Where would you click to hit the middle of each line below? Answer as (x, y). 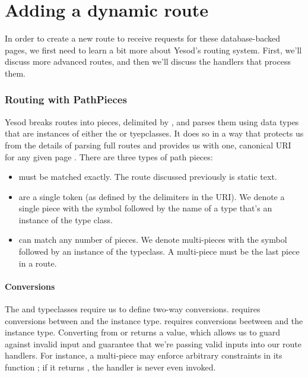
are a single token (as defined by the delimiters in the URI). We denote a (152, 196)
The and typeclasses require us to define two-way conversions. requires (133, 309)
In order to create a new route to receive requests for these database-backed (143, 38)
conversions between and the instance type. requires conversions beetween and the (154, 320)
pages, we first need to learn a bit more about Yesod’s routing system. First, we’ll (153, 50)
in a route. (38, 263)
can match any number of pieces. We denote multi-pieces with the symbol (153, 240)
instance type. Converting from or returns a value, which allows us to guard (143, 332)
